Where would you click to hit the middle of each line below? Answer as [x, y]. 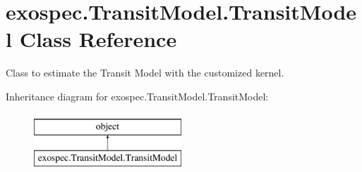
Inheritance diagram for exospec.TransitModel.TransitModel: [137, 96]
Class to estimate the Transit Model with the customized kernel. [145, 73]
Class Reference [98, 39]
